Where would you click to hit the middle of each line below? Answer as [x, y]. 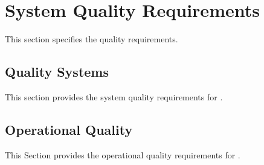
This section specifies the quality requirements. [92, 39]
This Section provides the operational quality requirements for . [123, 154]
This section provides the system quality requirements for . [114, 96]
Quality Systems [57, 72]
